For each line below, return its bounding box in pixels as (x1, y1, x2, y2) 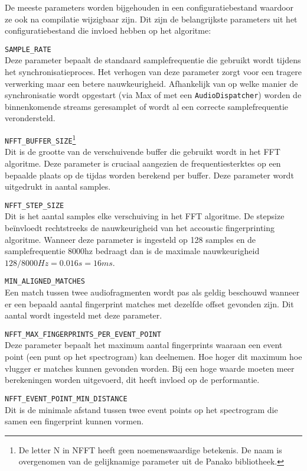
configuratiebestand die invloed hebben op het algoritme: (5, 24, 211, 37)
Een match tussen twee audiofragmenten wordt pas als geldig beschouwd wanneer (5, 286, 300, 298)
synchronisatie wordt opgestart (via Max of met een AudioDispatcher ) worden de (5, 89, 302, 101)
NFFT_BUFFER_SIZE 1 (5, 132, 76, 145)
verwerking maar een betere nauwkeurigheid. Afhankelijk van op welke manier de (5, 77, 298, 89)
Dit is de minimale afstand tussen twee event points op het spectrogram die (5, 403, 278, 415)
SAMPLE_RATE (5, 45, 51, 54)
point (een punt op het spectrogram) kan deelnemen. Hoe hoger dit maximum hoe (5, 350, 302, 363)
